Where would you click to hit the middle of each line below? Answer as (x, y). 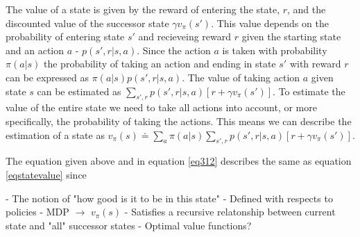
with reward (315, 64)
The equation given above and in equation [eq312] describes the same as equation (179, 161)
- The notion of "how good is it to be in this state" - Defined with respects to (169, 198)
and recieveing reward (185, 36)
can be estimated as (79, 91)
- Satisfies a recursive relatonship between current (230, 212)
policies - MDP (37, 212)
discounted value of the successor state (87, 23)
